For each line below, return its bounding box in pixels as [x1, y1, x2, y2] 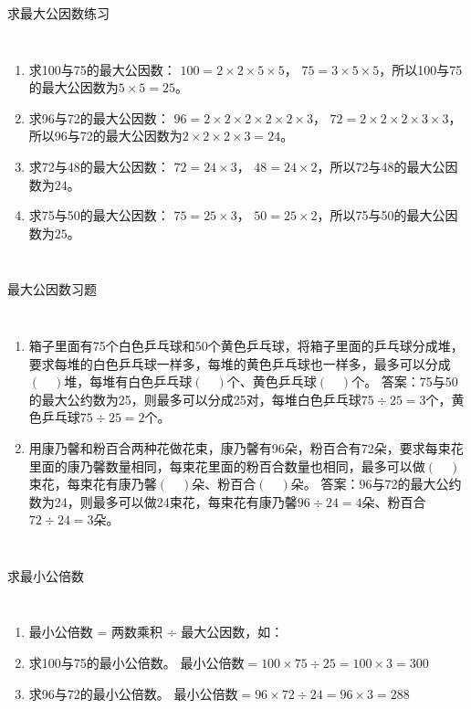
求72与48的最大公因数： [28, 156, 170, 175]
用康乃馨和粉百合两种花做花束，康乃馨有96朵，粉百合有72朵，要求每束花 [28, 438, 464, 457]
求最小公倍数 [7, 566, 84, 585]
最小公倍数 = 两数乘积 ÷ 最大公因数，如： [28, 622, 284, 641]
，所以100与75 [379, 59, 463, 79]
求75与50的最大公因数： [28, 206, 170, 225]
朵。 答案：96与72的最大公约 [290, 474, 462, 493]
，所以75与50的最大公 [317, 206, 445, 225]
